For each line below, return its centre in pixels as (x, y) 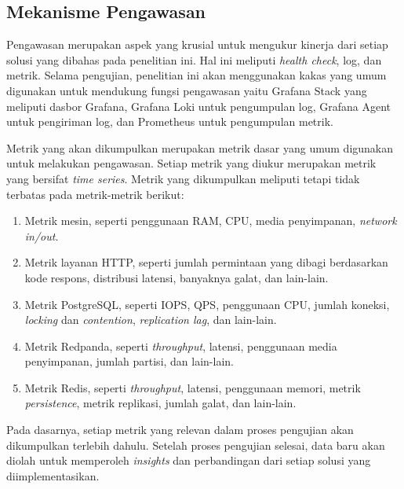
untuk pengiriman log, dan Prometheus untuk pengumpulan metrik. (170, 121)
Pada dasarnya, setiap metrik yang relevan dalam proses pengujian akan (180, 430)
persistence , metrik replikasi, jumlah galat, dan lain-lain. (160, 403)
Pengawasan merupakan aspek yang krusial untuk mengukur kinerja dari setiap (197, 44)
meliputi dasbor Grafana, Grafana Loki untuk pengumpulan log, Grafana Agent (199, 106)
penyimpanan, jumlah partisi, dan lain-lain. (129, 361)
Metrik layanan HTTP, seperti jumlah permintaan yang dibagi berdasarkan (206, 262)
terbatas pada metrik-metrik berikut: (95, 194)
